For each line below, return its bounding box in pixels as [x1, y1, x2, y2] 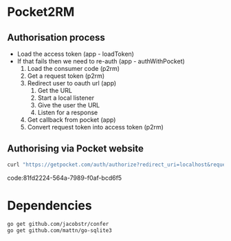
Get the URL [37, 87, 72, 94]
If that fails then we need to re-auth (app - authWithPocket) [16, 57, 186, 65]
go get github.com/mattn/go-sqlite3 [7, 227, 112, 234]
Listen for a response [37, 108, 98, 116]
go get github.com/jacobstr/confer [7, 220, 109, 227]
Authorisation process [7, 32, 105, 43]
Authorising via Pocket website [7, 143, 144, 155]
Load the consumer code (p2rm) [27, 65, 120, 72]
